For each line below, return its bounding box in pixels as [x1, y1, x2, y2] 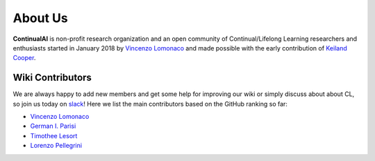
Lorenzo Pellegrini [30, 142, 83, 150]
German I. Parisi [30, 122, 76, 131]
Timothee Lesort [30, 131, 78, 140]
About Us [12, 10, 69, 26]
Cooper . [12, 54, 36, 62]
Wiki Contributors [12, 72, 92, 84]
